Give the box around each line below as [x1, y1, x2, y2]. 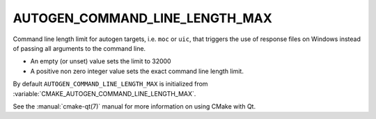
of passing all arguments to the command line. [13, 44, 146, 52]
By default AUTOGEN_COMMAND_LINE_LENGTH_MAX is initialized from [13, 80, 208, 88]
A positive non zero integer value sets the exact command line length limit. [30, 67, 244, 75]
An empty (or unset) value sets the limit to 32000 [30, 57, 171, 65]
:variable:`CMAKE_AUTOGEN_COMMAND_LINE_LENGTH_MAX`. [13, 89, 196, 97]
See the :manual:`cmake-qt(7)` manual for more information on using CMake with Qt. [13, 102, 256, 111]
